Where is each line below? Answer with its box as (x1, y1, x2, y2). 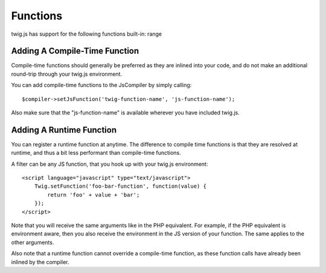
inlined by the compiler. (11, 258, 69, 266)
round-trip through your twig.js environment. (11, 70, 123, 77)
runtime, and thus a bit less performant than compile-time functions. (11, 149, 181, 157)
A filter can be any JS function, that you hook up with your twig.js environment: (11, 160, 208, 168)
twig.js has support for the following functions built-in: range (11, 30, 162, 38)
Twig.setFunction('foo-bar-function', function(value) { (34, 183, 206, 190)
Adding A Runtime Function (11, 125, 117, 135)
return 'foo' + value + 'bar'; (47, 191, 140, 198)
